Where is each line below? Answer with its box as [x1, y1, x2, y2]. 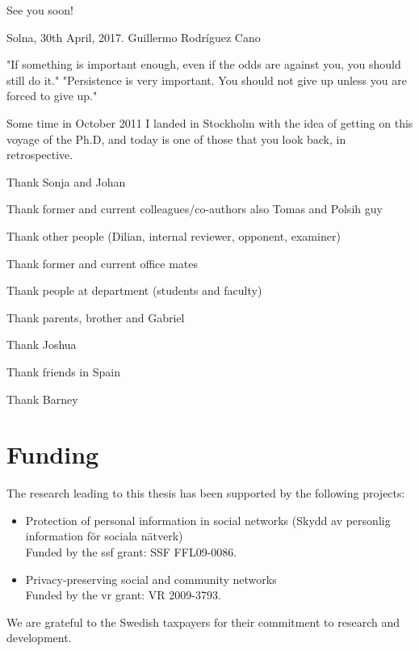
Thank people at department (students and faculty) [6, 282, 262, 299]
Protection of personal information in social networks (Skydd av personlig [25, 511, 391, 528]
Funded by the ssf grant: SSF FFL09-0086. [25, 544, 237, 560]
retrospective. [6, 146, 73, 163]
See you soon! [6, 2, 73, 18]
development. [6, 629, 72, 646]
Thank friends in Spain [6, 363, 120, 380]
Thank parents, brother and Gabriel [6, 309, 185, 325]
